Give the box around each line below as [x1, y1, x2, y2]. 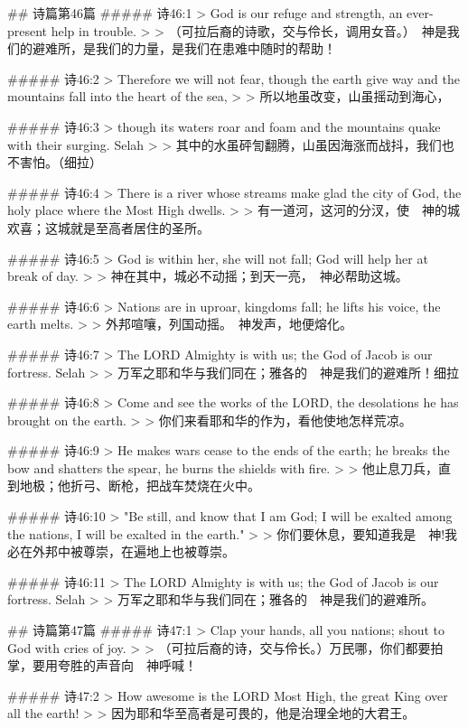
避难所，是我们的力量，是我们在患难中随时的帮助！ [32, 39, 336, 58]
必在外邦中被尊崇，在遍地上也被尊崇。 [7, 542, 235, 561]
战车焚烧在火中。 [158, 476, 260, 495]
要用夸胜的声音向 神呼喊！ [32, 656, 197, 675]
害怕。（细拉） [19, 153, 102, 172]
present [7, 21, 48, 40]
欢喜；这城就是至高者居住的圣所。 [7, 218, 210, 237]
